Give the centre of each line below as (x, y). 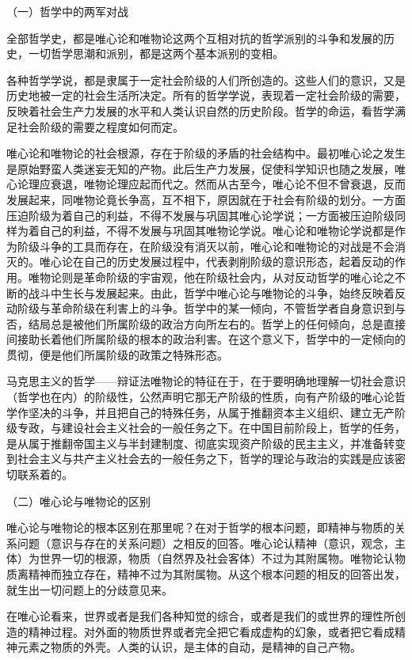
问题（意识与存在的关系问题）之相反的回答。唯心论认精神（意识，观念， (206, 542)
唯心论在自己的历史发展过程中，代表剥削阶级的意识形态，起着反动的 (217, 262)
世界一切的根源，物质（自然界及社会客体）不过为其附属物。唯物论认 (217, 558)
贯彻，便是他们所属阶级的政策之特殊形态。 (117, 354)
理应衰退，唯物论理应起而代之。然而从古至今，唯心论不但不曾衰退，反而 (217, 184)
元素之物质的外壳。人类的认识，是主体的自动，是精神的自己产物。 (189, 647)
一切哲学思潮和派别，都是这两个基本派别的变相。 (156, 53)
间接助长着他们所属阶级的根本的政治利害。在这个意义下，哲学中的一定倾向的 (206, 339)
